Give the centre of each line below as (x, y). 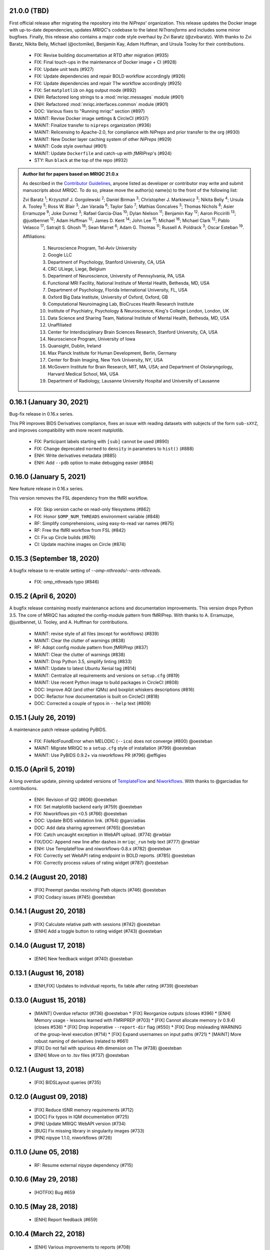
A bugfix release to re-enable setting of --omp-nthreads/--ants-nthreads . (85, 570)
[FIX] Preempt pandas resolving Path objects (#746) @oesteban (100, 890)
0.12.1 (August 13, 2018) (47, 1069)
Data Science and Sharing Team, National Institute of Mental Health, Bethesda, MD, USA (138, 318)
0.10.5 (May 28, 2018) (43, 1207)
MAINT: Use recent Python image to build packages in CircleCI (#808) (106, 682)
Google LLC (60, 255)
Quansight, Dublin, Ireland (74, 346)
